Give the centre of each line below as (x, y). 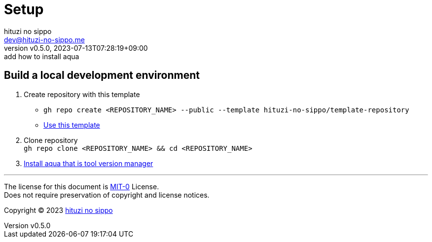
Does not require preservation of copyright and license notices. (107, 195)
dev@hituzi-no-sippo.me (44, 39)
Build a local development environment (102, 75)
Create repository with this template (82, 94)
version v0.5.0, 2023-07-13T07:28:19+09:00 (76, 48)
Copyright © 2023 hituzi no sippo (58, 210)
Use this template (72, 125)
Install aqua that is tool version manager (89, 163)
